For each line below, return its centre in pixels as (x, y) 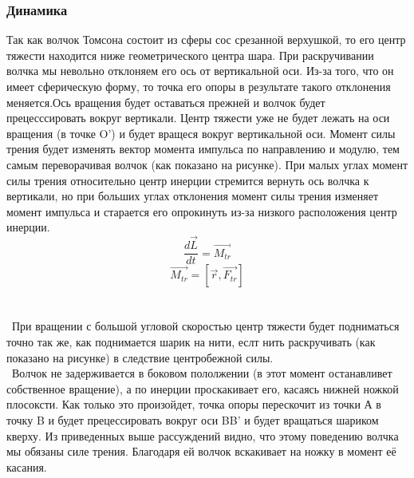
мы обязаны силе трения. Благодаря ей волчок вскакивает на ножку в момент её (201, 451)
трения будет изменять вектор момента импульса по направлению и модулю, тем (203, 149)
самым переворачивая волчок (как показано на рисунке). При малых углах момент (207, 164)
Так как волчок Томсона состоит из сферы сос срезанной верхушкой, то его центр (206, 40)
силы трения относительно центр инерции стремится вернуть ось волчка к (188, 180)
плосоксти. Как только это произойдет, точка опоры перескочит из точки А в (194, 404)
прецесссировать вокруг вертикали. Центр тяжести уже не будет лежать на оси (198, 118)
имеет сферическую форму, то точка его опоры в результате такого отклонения (199, 86)
